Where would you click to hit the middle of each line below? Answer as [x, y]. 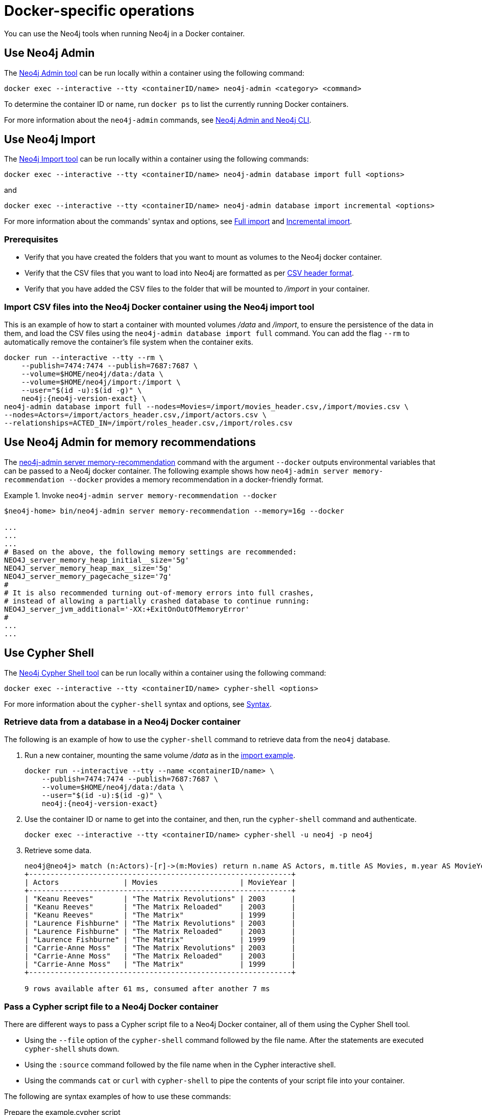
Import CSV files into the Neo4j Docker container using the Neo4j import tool [159, 307]
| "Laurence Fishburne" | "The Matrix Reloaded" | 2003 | [160, 932]
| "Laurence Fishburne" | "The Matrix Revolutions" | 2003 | [160, 923]
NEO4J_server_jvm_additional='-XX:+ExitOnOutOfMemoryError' [127, 609]
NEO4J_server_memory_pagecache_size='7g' [88, 576]
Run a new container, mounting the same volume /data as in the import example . [160, 755]
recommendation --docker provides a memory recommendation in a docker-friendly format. [164, 479]
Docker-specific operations [99, 11]
